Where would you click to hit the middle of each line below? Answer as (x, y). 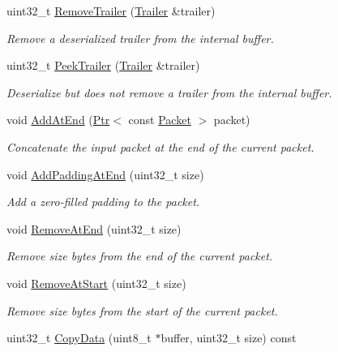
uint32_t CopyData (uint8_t (79, 338)
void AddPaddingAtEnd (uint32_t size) (105, 174)
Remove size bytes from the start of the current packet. (142, 310)
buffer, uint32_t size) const (229, 338)
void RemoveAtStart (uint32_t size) (96, 283)
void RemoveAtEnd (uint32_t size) (94, 228)
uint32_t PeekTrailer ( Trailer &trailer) (103, 65)
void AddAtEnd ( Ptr (58, 120)
